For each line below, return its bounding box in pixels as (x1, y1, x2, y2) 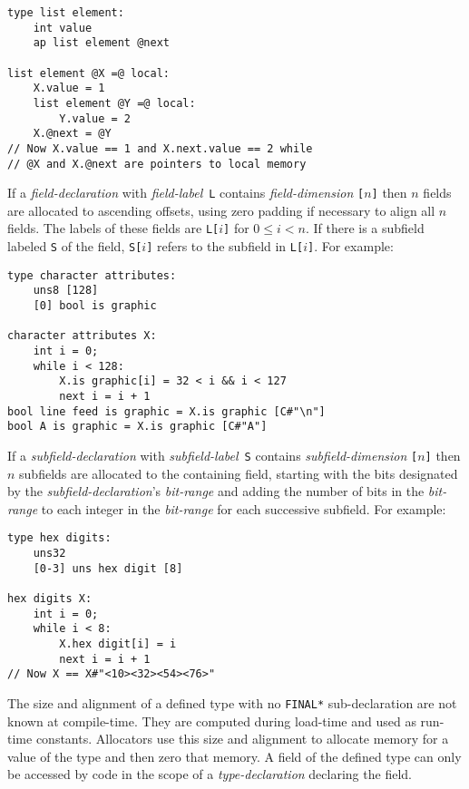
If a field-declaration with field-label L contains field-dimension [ (7, 183, 365, 202)
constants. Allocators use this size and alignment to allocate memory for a (35, 729, 449, 748)
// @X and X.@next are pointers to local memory (7, 157, 307, 170)
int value (33, 21, 93, 34)
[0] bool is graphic (33, 299, 157, 313)
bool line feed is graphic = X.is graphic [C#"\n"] (7, 404, 326, 418)
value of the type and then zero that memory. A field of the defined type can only (7, 746, 462, 765)
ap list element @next (33, 36, 170, 50)
